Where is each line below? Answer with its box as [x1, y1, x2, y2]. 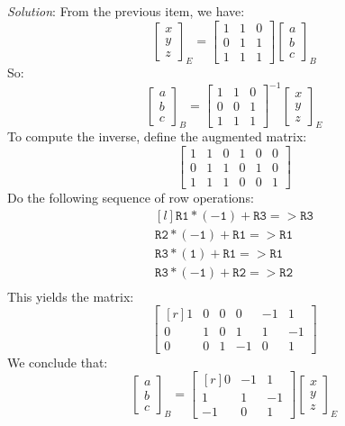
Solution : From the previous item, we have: [7, 2, 245, 20]
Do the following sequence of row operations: [7, 188, 254, 207]
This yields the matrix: [7, 286, 134, 305]
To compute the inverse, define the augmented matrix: [7, 127, 307, 146]
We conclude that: [7, 352, 108, 371]
